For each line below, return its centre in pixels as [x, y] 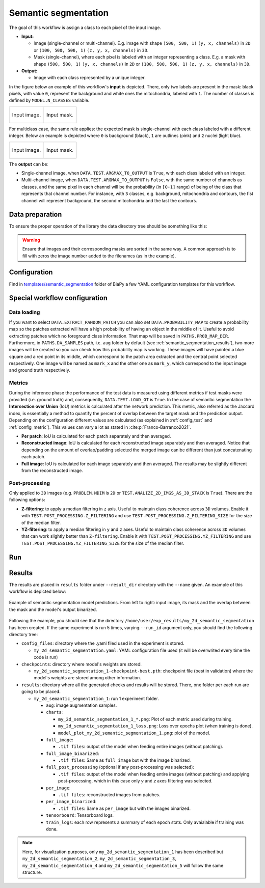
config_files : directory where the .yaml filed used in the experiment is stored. [103, 643]
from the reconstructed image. [52, 470]
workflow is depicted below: [38, 591]
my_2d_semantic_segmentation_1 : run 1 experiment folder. [96, 698]
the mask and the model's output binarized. [53, 610]
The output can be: [29, 164]
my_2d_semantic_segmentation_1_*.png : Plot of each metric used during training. [146, 719]
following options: [27, 500]
